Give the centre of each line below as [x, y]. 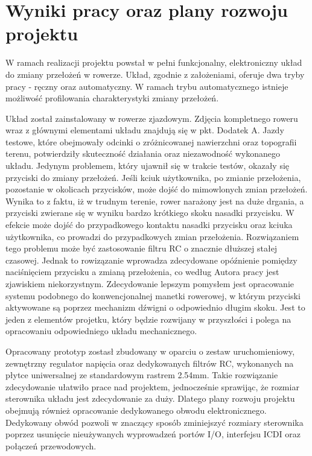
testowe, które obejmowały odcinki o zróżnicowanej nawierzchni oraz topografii [151, 141]
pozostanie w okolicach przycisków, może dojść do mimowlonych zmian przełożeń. [157, 189]
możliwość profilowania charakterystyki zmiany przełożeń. [112, 98]
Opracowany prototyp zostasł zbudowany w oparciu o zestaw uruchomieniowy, [150, 351]
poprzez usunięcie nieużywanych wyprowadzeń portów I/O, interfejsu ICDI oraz [153, 434]
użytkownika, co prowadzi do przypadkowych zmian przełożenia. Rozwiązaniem [152, 236]
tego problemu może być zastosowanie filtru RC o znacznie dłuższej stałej [142, 248]
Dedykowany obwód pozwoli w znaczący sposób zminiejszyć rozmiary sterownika [154, 422]
